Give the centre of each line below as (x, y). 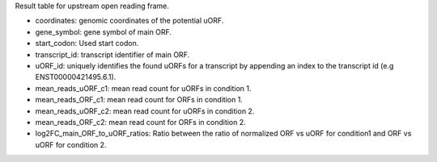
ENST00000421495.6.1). (76, 77)
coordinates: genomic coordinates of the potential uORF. (129, 21)
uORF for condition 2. (71, 144)
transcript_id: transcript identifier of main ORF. (112, 54)
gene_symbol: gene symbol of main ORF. (104, 31)
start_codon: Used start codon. (87, 44)
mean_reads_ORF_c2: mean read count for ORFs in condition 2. (140, 122)
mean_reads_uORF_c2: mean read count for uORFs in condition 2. (145, 111)
